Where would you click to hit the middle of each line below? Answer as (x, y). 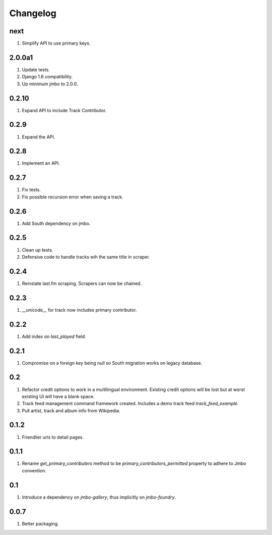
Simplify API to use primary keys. (56, 43)
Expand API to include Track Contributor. (64, 110)
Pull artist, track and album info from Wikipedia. (71, 410)
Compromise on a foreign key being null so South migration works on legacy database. (112, 363)
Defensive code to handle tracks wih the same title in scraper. (86, 257)
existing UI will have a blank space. (58, 396)
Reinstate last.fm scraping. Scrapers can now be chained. (82, 283)
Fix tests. (31, 190)
